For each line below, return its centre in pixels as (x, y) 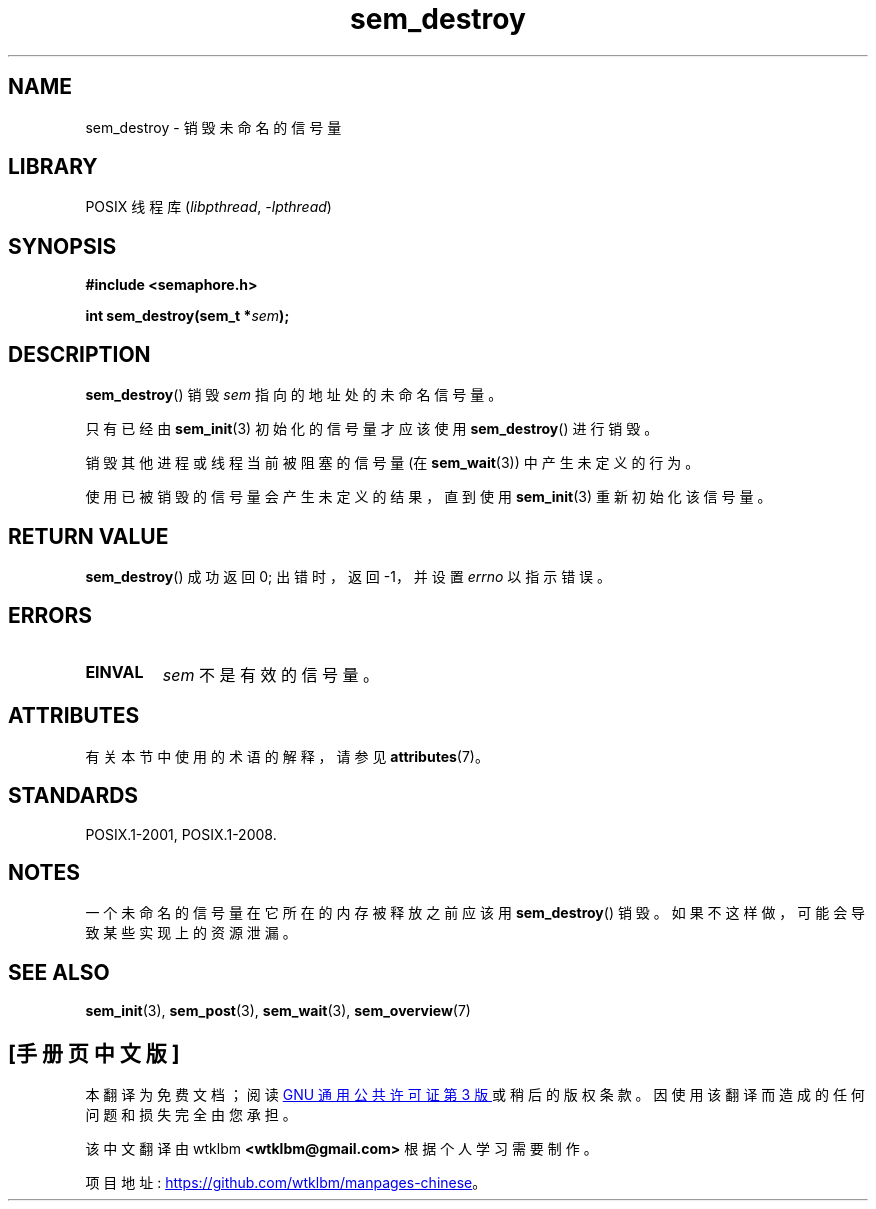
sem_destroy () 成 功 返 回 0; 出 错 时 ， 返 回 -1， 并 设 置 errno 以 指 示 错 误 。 (348, 576)
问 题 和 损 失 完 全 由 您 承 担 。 (191, 1115)
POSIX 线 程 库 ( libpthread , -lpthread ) (208, 207)
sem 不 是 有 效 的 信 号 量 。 (270, 674)
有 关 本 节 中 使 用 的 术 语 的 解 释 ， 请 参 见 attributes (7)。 (287, 756)
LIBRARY (53, 167)
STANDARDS (73, 796)
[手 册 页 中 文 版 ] (94, 1053)
